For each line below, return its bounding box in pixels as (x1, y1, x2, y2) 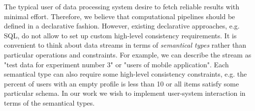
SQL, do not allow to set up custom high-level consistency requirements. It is (4, 30, 237, 40)
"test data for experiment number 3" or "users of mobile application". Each (4, 59, 229, 69)
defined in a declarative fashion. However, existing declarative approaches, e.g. (4, 21, 240, 31)
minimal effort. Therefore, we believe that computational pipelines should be (4, 11, 235, 21)
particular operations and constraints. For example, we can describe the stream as (4, 49, 252, 59)
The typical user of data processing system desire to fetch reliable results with (4, 1, 239, 11)
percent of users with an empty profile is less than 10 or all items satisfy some (4, 78, 239, 88)
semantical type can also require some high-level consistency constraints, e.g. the (4, 69, 247, 79)
